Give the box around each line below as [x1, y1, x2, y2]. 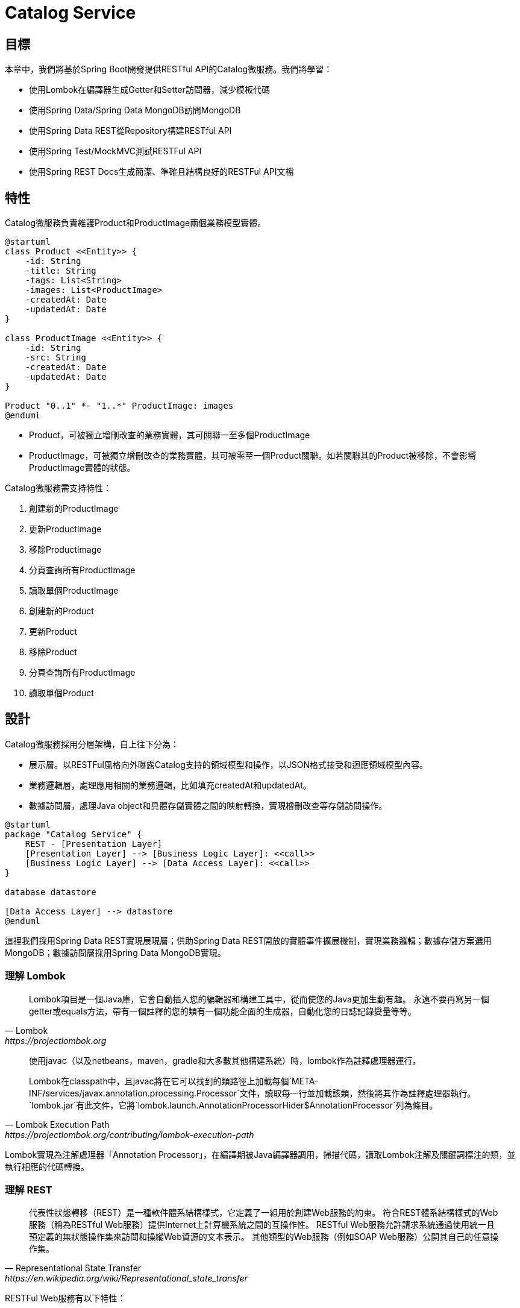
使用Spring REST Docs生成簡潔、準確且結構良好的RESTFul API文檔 [29, 166, 294, 177]
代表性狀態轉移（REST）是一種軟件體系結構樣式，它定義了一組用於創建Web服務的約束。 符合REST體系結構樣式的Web [29, 1207, 498, 1218]
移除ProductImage [29, 544, 102, 555]
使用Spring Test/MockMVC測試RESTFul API [29, 146, 202, 157]
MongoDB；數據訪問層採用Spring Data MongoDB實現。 [5, 947, 226, 958]
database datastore [5, 887, 96, 897]
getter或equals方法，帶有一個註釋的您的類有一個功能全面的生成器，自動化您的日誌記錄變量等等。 [29, 1005, 416, 1016]
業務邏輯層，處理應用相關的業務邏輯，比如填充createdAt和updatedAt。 [29, 779, 312, 790]
